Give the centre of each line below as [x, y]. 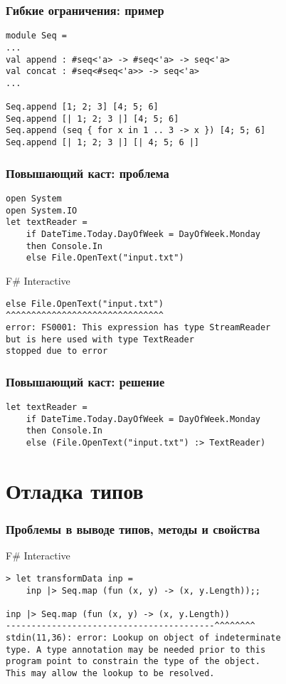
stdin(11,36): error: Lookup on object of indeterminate [143, 638]
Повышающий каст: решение [85, 381]
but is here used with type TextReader [100, 339]
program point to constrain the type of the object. [133, 662]
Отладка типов [75, 490]
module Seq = [36, 36]
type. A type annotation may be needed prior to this [136, 649]
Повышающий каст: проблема [88, 173]
